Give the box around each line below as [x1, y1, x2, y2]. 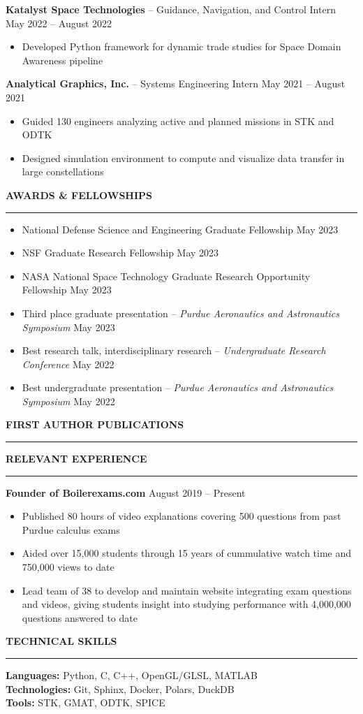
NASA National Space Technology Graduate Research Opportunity [22, 268, 311, 283]
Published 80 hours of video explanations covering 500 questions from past [22, 509, 341, 523]
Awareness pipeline [22, 52, 103, 67]
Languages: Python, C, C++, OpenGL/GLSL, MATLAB [6, 668, 258, 682]
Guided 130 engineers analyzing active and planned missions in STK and [22, 113, 334, 128]
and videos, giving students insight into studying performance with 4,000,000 [22, 597, 351, 611]
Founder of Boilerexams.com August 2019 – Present [6, 485, 246, 500]
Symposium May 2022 [22, 393, 115, 408]
